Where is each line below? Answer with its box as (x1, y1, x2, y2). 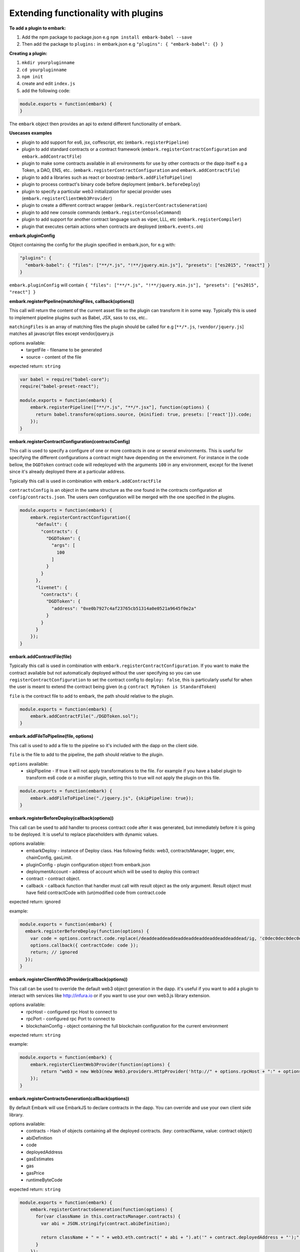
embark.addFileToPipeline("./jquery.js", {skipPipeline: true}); (30, 795, 194, 801)
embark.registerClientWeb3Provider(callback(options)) (9, 977, 128, 983)
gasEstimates (26, 1156, 54, 1162)
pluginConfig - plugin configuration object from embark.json (26, 861, 150, 867)
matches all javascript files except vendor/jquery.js (9, 331, 114, 337)
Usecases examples (9, 130, 52, 136)
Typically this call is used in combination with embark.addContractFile (9, 478, 161, 484)
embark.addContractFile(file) (9, 654, 72, 660)
